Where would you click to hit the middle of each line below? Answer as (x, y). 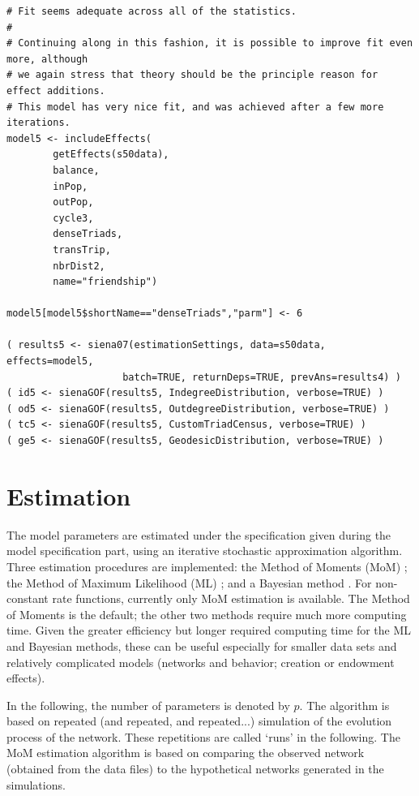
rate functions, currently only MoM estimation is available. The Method (231, 598)
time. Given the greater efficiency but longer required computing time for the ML (209, 630)
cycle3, (73, 218)
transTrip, (82, 250)
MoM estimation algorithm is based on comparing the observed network (186, 753)
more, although (47, 59)
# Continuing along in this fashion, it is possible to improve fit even (210, 43)
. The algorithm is (344, 705)
